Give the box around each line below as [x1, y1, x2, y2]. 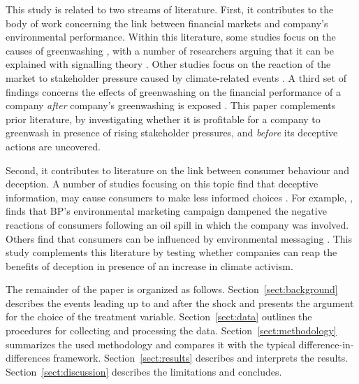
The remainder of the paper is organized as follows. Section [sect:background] [6, 282, 338, 297]
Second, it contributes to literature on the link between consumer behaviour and [6, 162, 349, 177]
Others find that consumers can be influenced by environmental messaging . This [6, 231, 353, 246]
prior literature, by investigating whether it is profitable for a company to [6, 111, 321, 126]
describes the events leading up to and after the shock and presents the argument [6, 295, 354, 310]
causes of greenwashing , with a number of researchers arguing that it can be [6, 43, 334, 57]
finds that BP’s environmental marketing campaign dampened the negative [6, 204, 327, 218]
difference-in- [298, 336, 354, 351]
